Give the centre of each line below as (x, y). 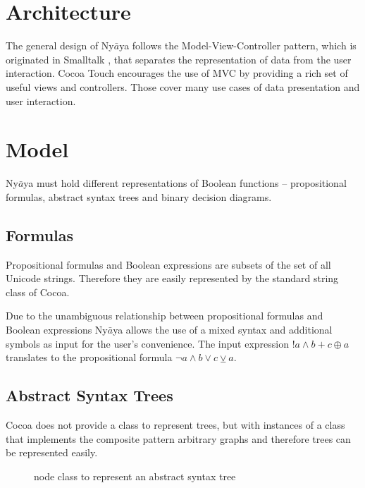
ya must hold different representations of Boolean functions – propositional (185, 183)
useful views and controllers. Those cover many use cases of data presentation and (183, 86)
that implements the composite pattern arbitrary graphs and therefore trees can (178, 438)
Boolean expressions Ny (57, 329)
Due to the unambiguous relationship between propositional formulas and (165, 316)
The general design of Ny (60, 45)
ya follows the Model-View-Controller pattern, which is (238, 45)
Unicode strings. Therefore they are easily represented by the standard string (172, 278)
